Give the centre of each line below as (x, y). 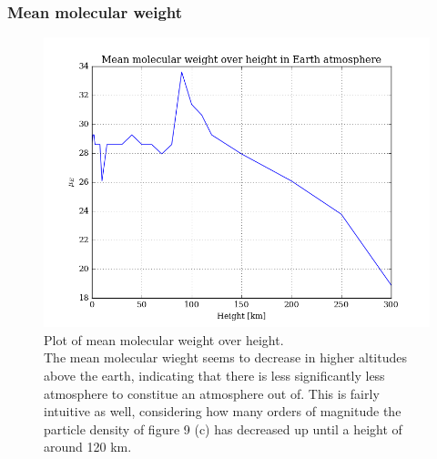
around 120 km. (88, 447)
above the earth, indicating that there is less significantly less (214, 375)
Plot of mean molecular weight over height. (164, 339)
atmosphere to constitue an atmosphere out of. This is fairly (212, 393)
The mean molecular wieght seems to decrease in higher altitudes (225, 357)
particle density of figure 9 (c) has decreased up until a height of (223, 428)
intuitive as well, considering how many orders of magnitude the (223, 411)
